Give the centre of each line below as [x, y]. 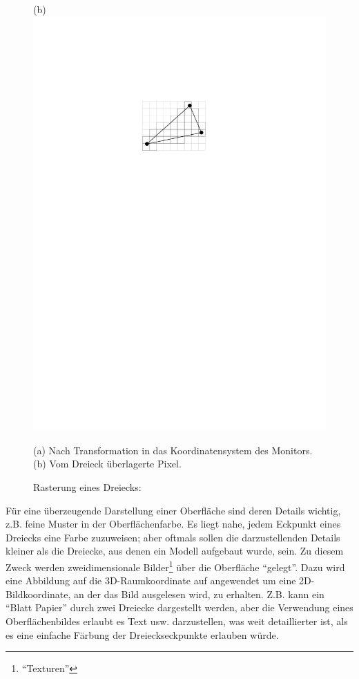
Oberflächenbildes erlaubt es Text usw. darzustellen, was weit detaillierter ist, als [177, 621]
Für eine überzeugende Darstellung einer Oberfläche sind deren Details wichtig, [173, 510]
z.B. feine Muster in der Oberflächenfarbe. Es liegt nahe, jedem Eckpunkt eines [173, 524]
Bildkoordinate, [38, 594]
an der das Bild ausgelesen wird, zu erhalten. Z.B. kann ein [199, 594]
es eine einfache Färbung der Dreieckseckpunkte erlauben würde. [142, 634]
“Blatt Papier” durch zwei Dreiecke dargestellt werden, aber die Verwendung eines [179, 607]
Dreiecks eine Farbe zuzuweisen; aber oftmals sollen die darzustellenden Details [173, 537]
